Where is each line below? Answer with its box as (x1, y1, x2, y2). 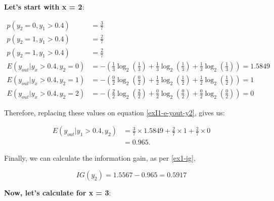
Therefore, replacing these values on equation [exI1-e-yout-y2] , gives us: (4, 107, 225, 117)
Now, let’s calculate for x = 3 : (4, 187, 111, 198)
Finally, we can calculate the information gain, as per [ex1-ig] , (4, 153, 196, 163)
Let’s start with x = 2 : (4, 2, 84, 12)
